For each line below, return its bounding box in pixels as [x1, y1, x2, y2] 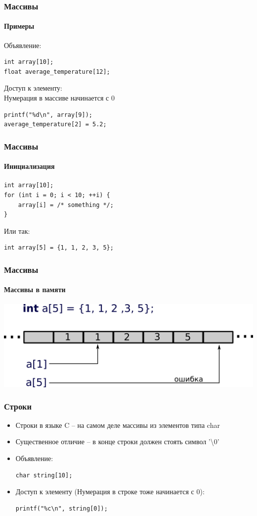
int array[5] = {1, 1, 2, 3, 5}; [4, 244, 114, 252]
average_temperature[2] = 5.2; [4, 121, 107, 128]
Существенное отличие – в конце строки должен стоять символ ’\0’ [15, 436, 219, 447]
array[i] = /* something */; [18, 201, 114, 208]
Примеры [4, 21, 35, 31]
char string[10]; [15, 471, 73, 479]
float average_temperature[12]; [4, 68, 110, 75]
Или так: [4, 225, 30, 236]
